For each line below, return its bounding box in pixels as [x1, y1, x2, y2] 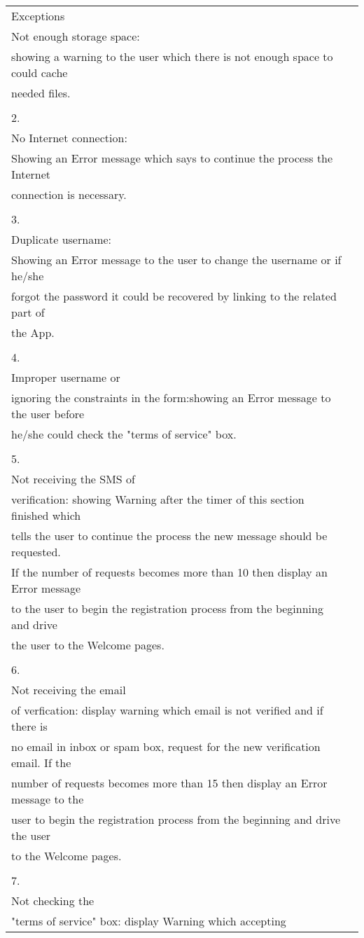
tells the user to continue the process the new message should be [11, 527, 328, 544]
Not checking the [11, 892, 94, 909]
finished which [11, 507, 81, 523]
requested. [11, 544, 61, 560]
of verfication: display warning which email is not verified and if [11, 702, 323, 718]
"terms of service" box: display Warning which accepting [11, 913, 286, 929]
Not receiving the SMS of [11, 471, 135, 487]
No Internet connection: [11, 130, 127, 146]
